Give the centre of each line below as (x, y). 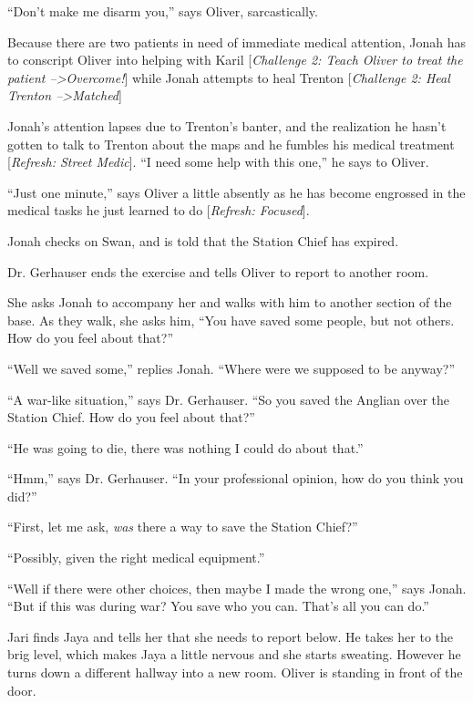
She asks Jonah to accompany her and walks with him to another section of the (230, 302)
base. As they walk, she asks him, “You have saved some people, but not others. (231, 320)
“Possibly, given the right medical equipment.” (136, 558)
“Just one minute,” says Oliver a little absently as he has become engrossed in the (236, 192)
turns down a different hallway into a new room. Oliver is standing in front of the (235, 672)
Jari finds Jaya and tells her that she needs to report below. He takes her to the (230, 636)
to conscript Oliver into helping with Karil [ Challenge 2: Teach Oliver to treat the (235, 60)
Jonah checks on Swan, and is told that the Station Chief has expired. (203, 240)
